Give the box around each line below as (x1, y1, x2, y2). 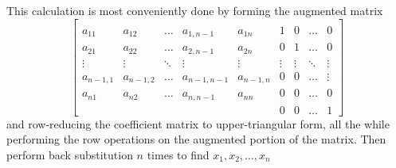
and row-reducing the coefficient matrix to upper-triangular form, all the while (6, 115, 390, 132)
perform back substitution (6, 146, 133, 162)
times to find (147, 146, 210, 162)
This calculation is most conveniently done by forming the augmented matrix (6, 2, 383, 18)
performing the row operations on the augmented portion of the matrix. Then (6, 131, 386, 147)
